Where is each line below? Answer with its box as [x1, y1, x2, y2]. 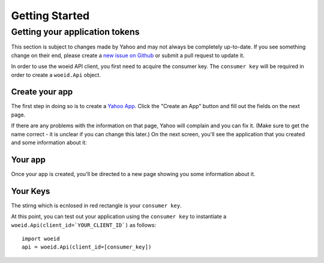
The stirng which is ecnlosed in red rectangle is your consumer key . [11, 202, 182, 209]
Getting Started [11, 9, 90, 22]
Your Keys [11, 186, 50, 196]
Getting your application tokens [11, 26, 140, 37]
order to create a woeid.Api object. [11, 71, 101, 78]
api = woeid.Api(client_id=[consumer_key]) [22, 244, 152, 250]
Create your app [11, 87, 73, 97]
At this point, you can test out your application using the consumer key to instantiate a [11, 213, 227, 220]
